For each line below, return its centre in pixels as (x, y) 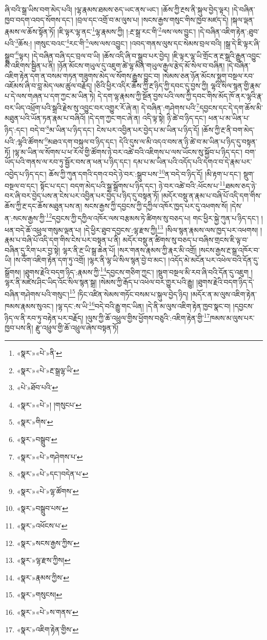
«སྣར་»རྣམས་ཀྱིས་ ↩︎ (43, 577)
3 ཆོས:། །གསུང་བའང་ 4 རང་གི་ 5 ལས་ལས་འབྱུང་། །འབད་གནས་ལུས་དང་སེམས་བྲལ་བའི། (118, 43)
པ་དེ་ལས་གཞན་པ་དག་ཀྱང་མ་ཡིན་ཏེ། (50, 95)
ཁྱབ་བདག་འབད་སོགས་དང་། (39, 19)
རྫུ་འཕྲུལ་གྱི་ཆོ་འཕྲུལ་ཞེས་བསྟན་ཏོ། (77, 328)
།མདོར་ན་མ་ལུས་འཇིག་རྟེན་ (224, 294)
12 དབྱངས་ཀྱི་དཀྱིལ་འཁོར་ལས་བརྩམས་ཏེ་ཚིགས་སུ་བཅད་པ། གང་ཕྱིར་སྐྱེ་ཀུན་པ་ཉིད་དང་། (152, 217)
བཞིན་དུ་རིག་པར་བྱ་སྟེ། (33, 250)
